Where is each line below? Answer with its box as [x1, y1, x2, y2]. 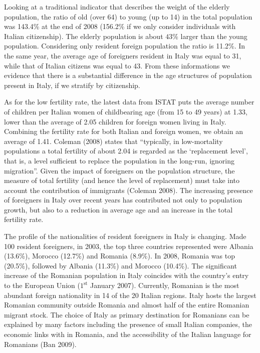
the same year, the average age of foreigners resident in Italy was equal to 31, [4, 50, 241, 60]
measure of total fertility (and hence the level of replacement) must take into [4, 175, 240, 185]
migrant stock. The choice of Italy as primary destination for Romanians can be [4, 309, 249, 319]
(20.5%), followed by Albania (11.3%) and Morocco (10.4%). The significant [4, 260, 237, 270]
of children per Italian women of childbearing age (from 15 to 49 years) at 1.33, [4, 106, 247, 116]
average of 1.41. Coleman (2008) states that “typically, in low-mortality [4, 135, 223, 146]
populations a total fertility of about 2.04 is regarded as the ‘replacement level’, [4, 145, 248, 156]
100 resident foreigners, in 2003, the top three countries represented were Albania [4, 240, 253, 251]
